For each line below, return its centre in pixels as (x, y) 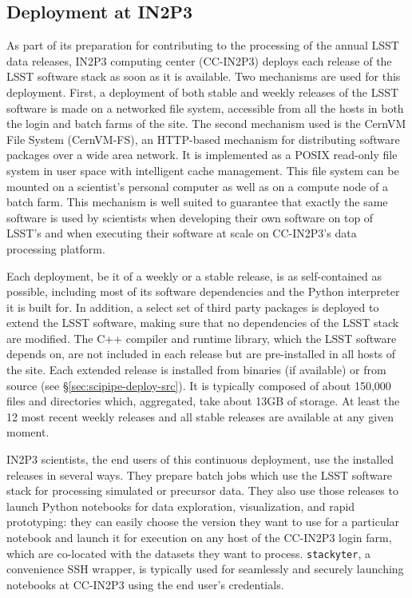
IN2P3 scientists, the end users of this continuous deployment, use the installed (200, 459)
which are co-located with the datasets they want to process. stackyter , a (188, 553)
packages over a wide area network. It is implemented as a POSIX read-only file (202, 155)
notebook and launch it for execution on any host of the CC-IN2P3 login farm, (199, 538)
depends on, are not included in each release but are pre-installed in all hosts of (201, 354)
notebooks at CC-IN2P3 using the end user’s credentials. (145, 584)
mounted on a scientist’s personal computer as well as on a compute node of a (198, 186)
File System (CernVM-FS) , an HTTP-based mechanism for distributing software (203, 139)
